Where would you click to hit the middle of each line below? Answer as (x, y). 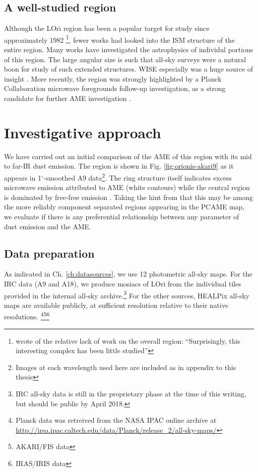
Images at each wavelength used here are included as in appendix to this (126, 367)
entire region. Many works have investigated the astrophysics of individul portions (129, 49)
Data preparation (49, 253)
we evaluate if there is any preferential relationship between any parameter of (122, 216)
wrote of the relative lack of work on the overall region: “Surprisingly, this (128, 340)
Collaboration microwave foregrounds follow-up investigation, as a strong (115, 88)
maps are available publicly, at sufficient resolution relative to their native (116, 305)
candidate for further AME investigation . (67, 98)
